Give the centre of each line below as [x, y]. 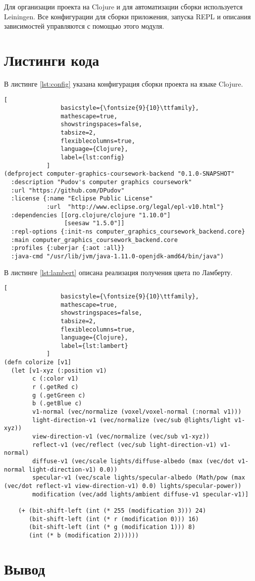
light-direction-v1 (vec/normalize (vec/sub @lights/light [132, 420]
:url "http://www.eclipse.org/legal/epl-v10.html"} [135, 207]
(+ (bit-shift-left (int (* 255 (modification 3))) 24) [112, 510]
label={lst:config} [93, 158]
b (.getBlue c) [57, 404]
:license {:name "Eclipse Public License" [82, 199]
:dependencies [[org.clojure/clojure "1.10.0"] [91, 215]
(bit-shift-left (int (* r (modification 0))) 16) [114, 519]
